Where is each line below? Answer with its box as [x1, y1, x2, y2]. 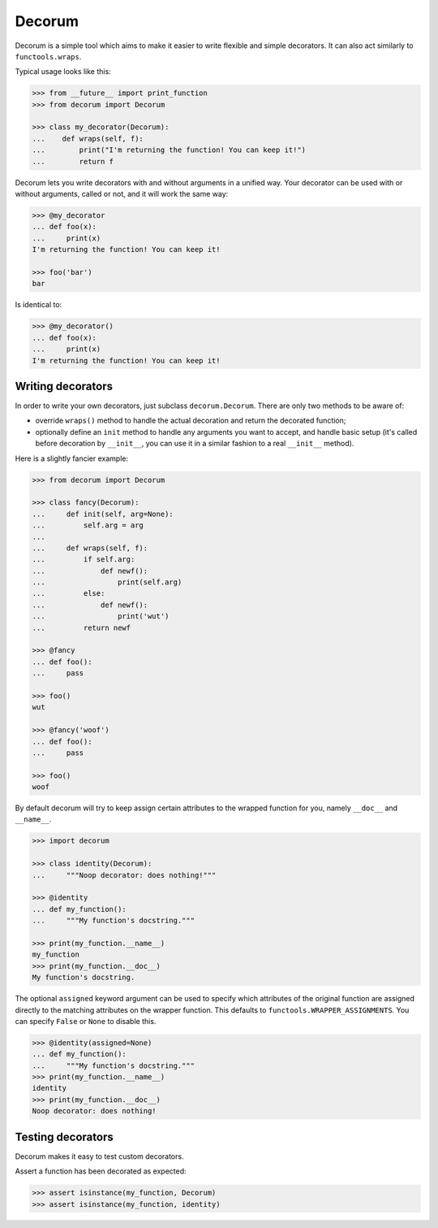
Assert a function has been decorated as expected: [15, 1166, 187, 1176]
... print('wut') [32, 612, 170, 621]
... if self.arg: [32, 555, 135, 564]
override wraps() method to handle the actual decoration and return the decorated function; [35, 415, 346, 426]
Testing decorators [15, 1130, 114, 1143]
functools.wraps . [15, 51, 82, 61]
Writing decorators [15, 379, 114, 393]
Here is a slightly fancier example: [15, 453, 129, 463]
